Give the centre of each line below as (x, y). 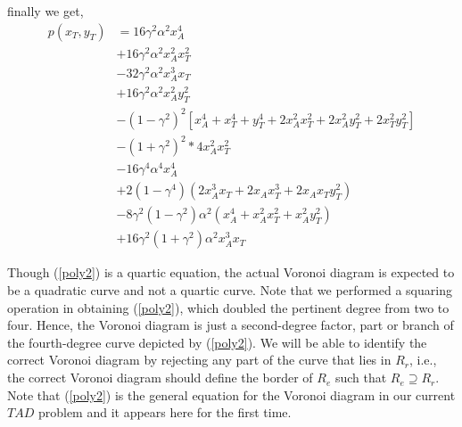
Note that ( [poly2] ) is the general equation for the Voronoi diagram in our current (231, 394)
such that (361, 378)
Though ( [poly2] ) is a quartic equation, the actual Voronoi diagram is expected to (231, 272)
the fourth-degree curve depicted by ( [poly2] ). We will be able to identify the (217, 342)
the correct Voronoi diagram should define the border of (160, 378)
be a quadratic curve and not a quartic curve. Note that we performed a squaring (230, 290)
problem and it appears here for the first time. (165, 412)
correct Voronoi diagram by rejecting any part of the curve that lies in (199, 360)
